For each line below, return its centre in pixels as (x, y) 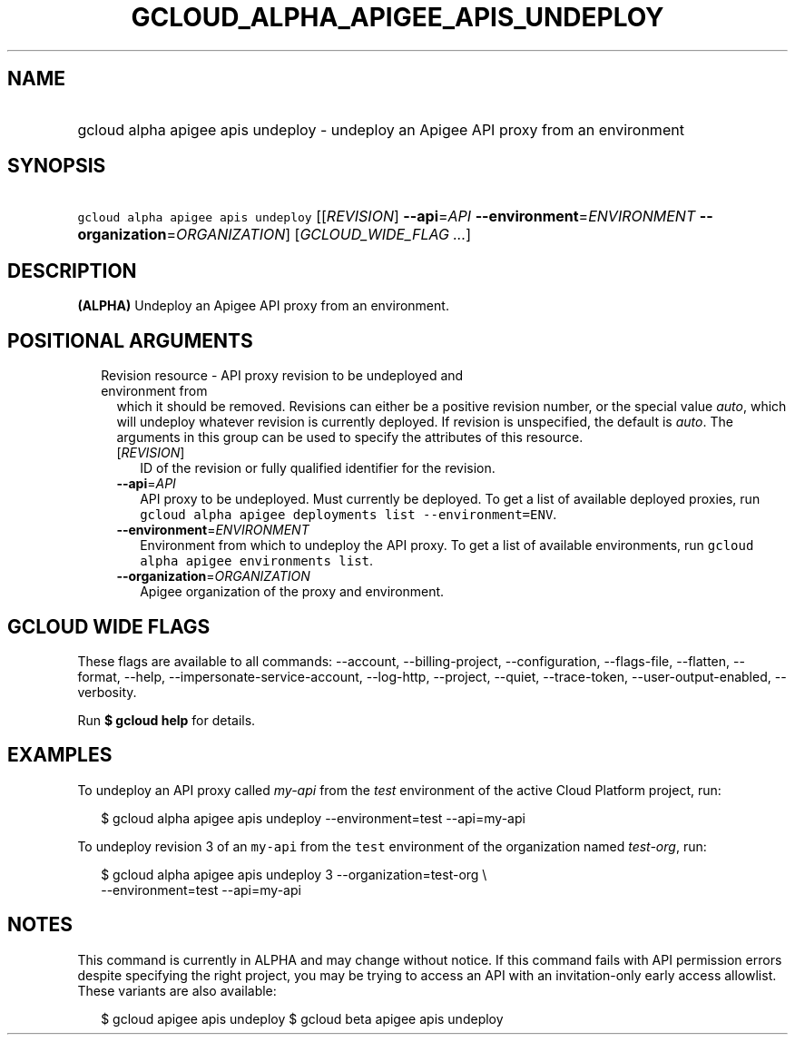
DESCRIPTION (72, 270)
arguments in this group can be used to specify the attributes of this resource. (350, 437)
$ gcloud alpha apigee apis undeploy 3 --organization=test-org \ (294, 874)
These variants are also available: (177, 990)
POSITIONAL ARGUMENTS (130, 340)
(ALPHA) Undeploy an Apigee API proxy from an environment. (263, 306)
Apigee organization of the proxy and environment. (292, 592)
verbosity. (107, 692)
